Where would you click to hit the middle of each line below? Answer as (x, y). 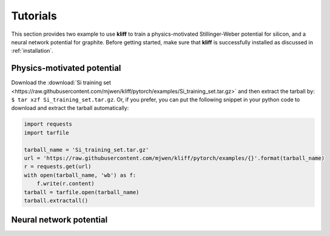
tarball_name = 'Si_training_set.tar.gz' (86, 150)
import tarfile (46, 133)
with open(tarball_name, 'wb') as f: (80, 175)
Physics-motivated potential (66, 68)
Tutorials (34, 16)
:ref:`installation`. (32, 51)
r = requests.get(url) (58, 167)
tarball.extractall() (56, 201)
